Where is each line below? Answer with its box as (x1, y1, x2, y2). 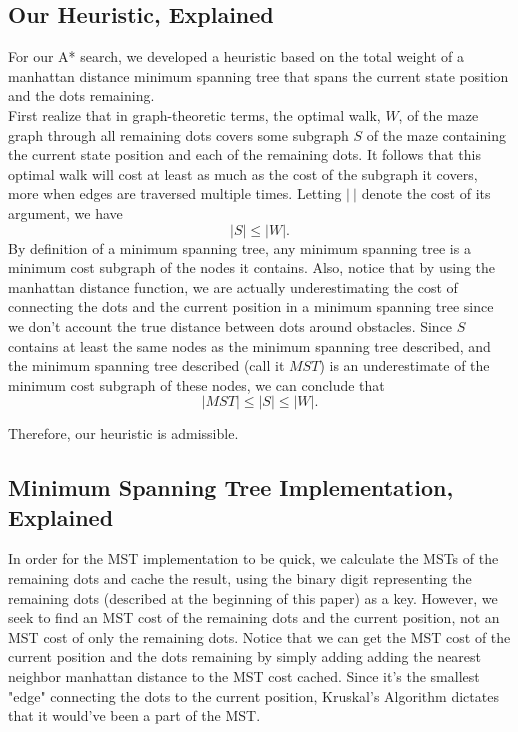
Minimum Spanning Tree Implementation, (8, 472, 454, 503)
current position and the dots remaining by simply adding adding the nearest (8, 646, 482, 667)
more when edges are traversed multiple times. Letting (8, 183, 342, 204)
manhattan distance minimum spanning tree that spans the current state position (8, 65, 509, 86)
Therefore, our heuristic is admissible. (8, 423, 239, 444)
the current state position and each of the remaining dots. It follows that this (8, 144, 482, 165)
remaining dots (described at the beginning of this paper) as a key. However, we (8, 587, 498, 608)
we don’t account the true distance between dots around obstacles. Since (8, 315, 453, 336)
